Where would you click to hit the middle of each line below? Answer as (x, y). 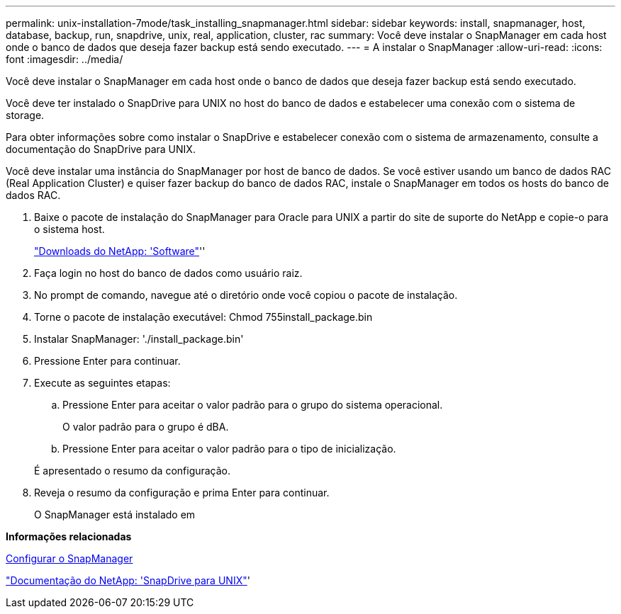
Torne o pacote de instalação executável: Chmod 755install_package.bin (203, 317)
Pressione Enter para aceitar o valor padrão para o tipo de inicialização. (229, 449)
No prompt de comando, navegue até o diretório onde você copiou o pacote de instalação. (246, 295)
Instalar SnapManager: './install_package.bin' (139, 339)
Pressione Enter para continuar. (107, 361)
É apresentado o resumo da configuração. (133, 471)
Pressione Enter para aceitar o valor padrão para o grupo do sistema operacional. (253, 405)
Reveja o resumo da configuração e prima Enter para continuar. (182, 493)
